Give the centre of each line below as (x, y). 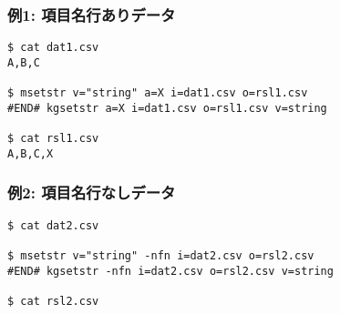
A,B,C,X (31, 153)
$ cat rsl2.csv (53, 301)
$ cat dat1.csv (53, 48)
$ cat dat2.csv (53, 225)
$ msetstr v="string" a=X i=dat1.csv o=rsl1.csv (158, 93)
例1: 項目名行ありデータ (92, 14)
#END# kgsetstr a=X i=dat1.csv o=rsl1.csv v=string (167, 108)
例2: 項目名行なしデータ (92, 192)
